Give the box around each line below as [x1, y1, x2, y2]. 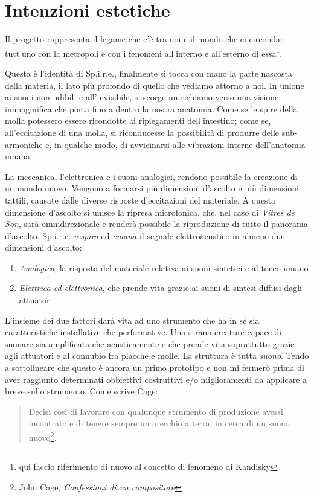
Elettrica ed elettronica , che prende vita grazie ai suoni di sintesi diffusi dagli [19, 281, 302, 294]
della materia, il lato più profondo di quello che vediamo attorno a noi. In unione [5, 79, 304, 91]
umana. [5, 150, 33, 162]
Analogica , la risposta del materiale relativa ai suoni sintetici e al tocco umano [19, 261, 309, 274]
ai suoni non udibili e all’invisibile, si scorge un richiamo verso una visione [5, 91, 279, 103]
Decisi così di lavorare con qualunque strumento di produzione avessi [28, 405, 283, 417]
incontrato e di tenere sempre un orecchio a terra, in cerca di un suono [28, 417, 290, 429]
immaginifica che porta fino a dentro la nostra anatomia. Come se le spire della [5, 102, 298, 115]
